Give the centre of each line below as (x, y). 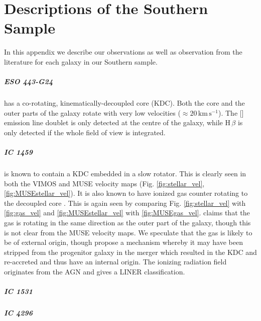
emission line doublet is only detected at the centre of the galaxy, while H (117, 122)
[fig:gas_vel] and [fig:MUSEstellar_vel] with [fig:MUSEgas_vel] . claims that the (127, 213)
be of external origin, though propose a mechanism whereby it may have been (123, 242)
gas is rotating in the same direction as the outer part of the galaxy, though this (127, 222)
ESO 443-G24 (29, 81)
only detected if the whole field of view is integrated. (85, 132)
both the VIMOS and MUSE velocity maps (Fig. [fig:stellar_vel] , (104, 183)
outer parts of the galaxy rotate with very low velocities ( (92, 112)
